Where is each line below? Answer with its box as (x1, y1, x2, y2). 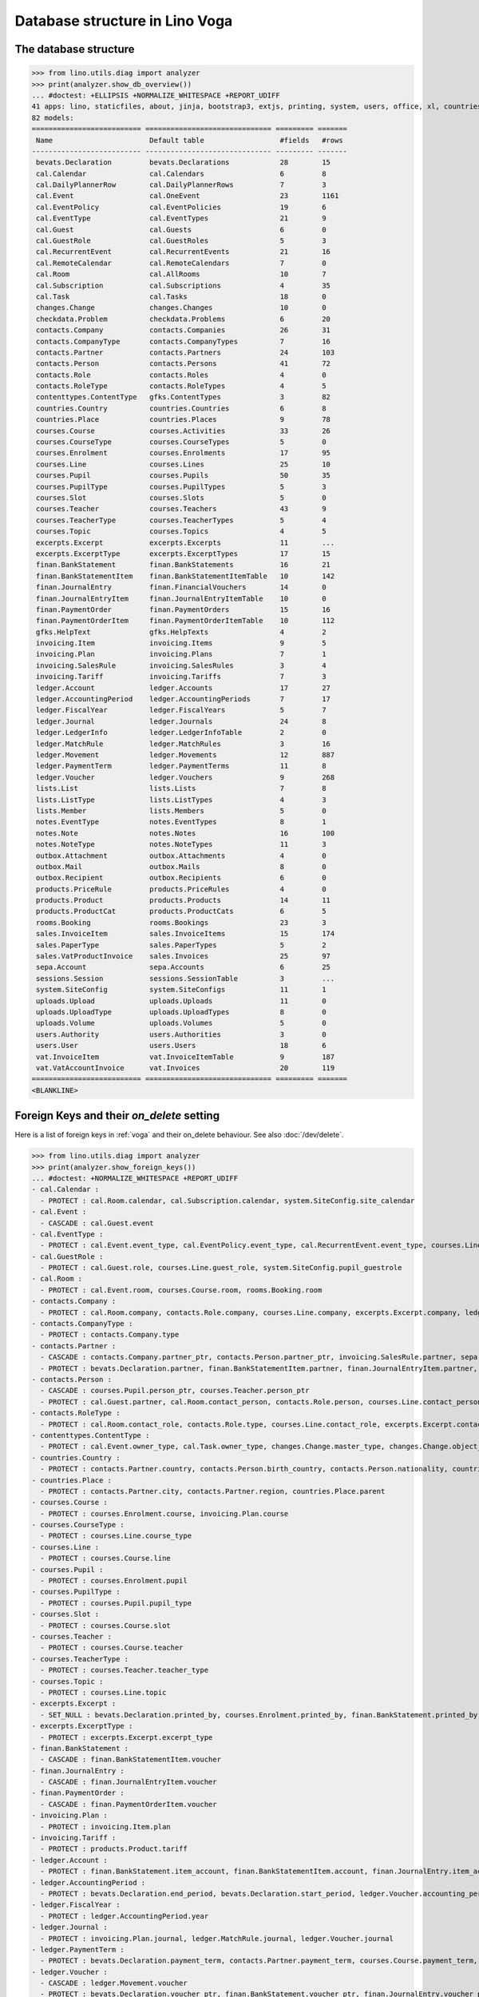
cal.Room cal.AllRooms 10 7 (36, 270, 327, 279)
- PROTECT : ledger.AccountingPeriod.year (40, 1912, 209, 1920)
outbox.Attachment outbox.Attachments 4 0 (36, 851, 327, 860)
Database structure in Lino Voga (14, 12, 233, 30)
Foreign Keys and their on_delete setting (14, 1109, 220, 1122)
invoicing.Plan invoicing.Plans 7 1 (36, 649, 327, 659)
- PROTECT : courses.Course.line (40, 1554, 171, 1563)
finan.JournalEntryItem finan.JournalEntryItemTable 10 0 (36, 594, 327, 603)
